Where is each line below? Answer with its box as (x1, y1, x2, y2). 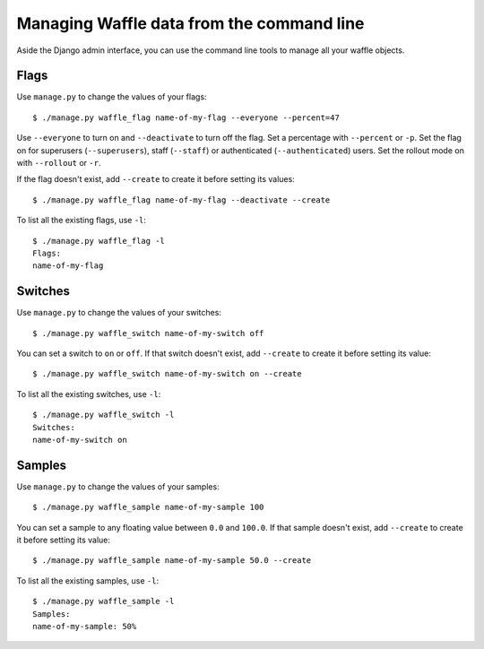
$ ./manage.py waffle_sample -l (32, 596, 175, 607)
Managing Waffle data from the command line (16, 13, 365, 33)
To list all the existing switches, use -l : (16, 388, 161, 399)
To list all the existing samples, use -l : (16, 575, 160, 586)
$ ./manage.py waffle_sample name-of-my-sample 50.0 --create (32, 556, 312, 566)
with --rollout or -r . (16, 158, 101, 169)
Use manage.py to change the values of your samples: (16, 480, 220, 492)
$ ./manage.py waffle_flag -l (32, 236, 166, 246)
